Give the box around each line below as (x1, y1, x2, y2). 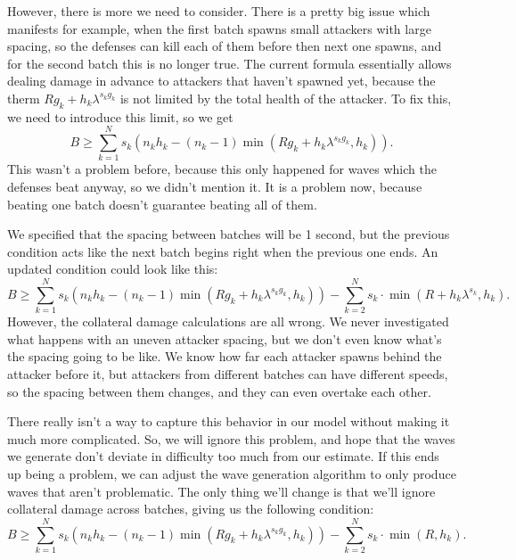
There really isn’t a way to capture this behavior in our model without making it (7, 412, 450, 431)
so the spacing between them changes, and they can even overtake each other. (7, 382, 431, 400)
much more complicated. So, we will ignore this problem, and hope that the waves (7, 429, 455, 448)
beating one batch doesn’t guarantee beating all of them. (7, 194, 317, 213)
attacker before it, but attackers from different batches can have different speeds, (7, 364, 448, 383)
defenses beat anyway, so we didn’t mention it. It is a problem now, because (7, 177, 422, 196)
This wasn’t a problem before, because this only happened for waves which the (7, 160, 437, 178)
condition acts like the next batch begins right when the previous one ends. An (7, 242, 438, 260)
